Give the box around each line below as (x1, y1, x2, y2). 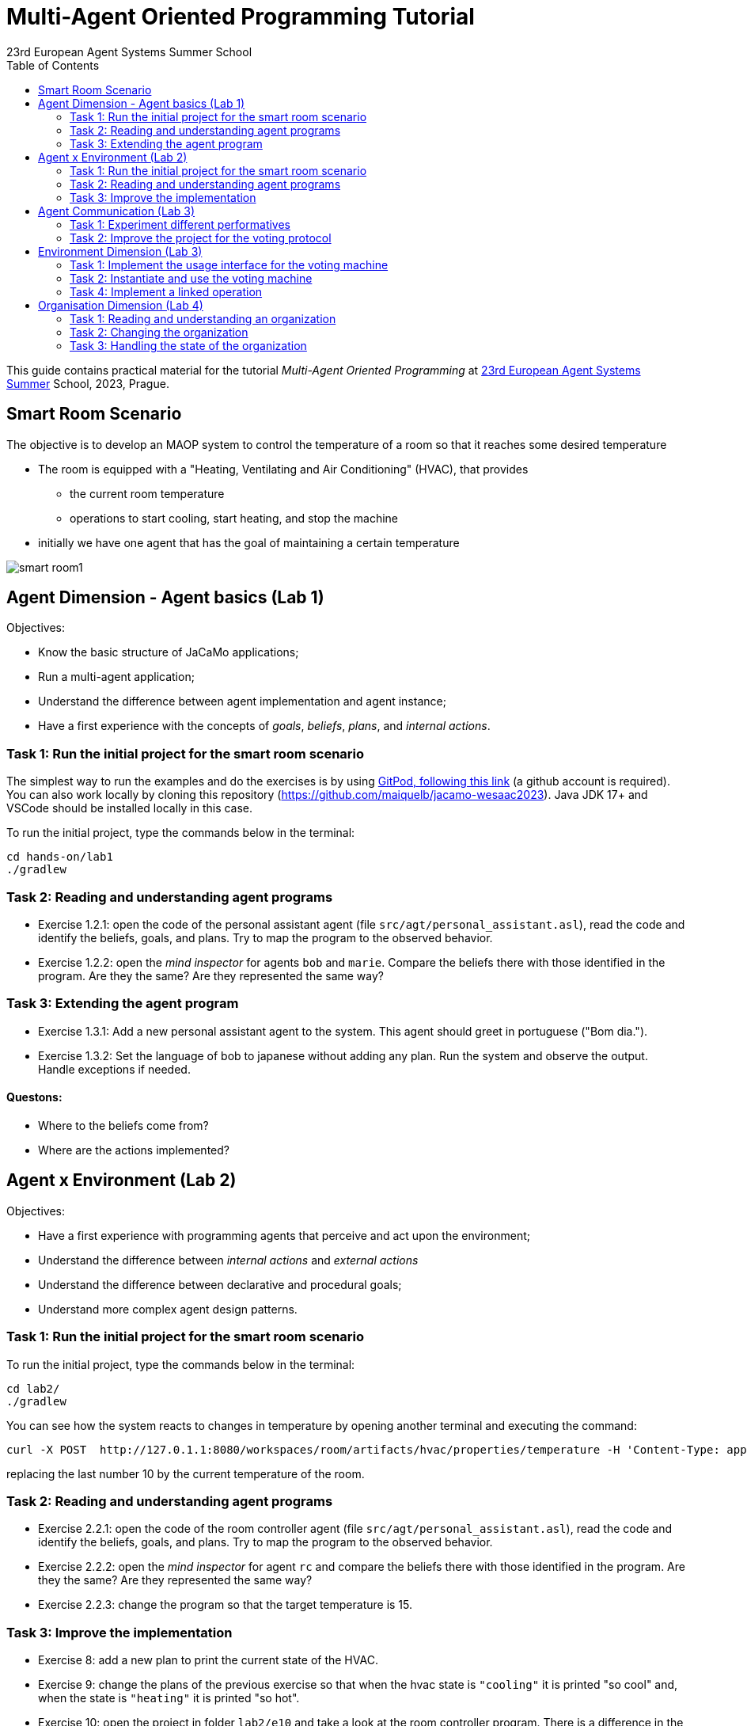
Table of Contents (6, 58, 100, 72)
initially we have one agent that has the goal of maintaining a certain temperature (38, 535, 460, 549)
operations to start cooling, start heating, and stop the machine (70, 511, 399, 525)
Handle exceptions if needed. (38, 1062, 191, 1076)
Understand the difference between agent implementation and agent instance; (38, 694, 446, 709)
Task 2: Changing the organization (70, 325, 248, 339)
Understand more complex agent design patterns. (38, 1302, 298, 1316)
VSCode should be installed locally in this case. (6, 801, 253, 815)
